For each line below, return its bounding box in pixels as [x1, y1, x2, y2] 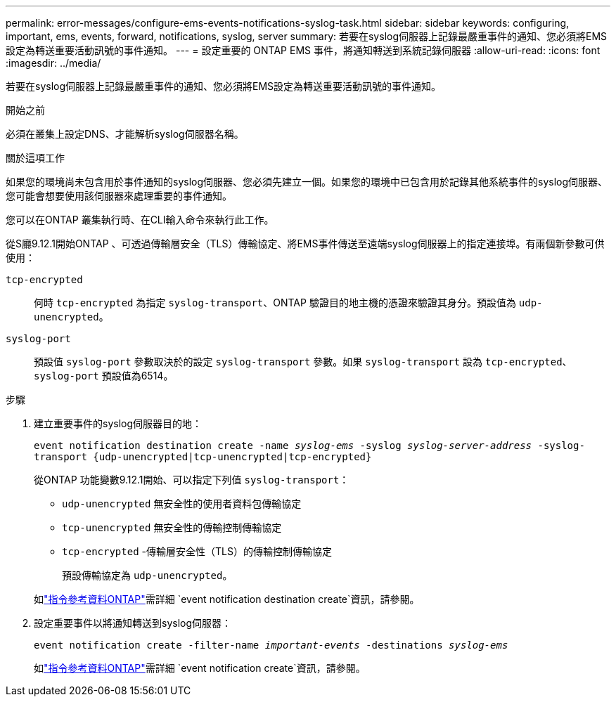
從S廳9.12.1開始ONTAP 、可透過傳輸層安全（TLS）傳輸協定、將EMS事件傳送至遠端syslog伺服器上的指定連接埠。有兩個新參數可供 [6, 238, 605, 249]
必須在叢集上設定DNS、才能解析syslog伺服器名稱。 [6, 128, 244, 140]
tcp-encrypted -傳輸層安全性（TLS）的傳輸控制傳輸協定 [62, 545, 332, 557]
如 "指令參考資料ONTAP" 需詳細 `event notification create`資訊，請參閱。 [34, 662, 366, 674]
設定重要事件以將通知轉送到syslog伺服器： [34, 617, 232, 629]
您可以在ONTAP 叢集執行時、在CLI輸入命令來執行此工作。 [6, 214, 274, 226]
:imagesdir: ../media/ [6, 57, 101, 69]
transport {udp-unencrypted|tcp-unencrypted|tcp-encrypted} [34, 451, 372, 462]
